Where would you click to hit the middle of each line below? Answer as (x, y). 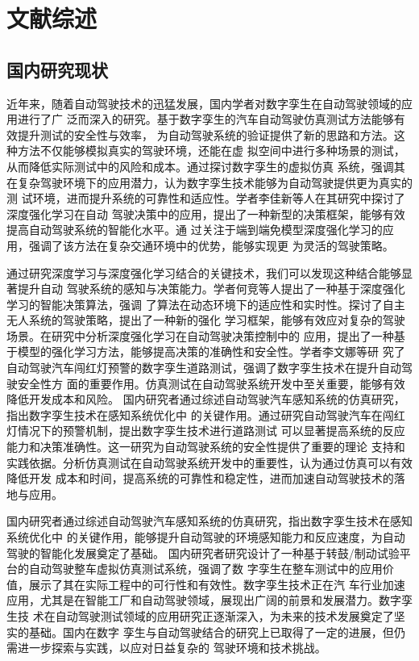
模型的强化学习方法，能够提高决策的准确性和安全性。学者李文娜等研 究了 (211, 351)
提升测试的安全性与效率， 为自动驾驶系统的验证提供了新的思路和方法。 (205, 134)
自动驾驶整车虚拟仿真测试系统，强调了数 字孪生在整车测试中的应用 (205, 569)
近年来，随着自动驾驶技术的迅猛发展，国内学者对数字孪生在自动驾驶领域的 (204, 103)
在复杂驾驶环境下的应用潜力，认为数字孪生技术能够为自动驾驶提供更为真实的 (209, 182)
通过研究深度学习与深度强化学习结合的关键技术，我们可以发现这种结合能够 (204, 272)
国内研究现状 (57, 69)
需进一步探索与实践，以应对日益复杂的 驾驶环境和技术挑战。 (166, 648)
